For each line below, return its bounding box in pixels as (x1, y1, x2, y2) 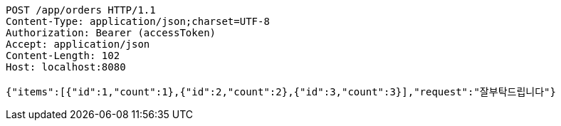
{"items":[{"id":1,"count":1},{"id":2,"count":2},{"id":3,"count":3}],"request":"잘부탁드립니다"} (6, 86, 556, 98)
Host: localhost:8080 (6, 61, 126, 73)
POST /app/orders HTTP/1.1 (6, 4, 156, 16)
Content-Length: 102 (6, 50, 120, 61)
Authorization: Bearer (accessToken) (6, 27, 216, 38)
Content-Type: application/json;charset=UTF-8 (6, 16, 270, 27)
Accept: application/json (6, 38, 150, 50)
